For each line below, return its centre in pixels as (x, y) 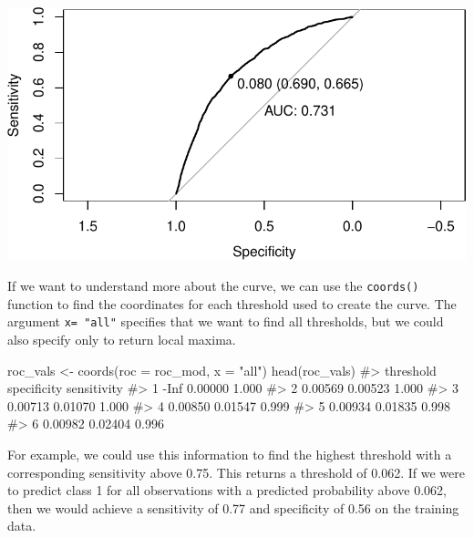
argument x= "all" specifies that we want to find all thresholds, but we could (226, 321)
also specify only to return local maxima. (122, 340)
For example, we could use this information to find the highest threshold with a (230, 455)
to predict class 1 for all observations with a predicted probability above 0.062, (227, 490)
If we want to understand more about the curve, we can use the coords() (213, 286)
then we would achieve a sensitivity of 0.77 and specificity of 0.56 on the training (233, 507)
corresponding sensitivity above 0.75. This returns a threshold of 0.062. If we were (236, 472)
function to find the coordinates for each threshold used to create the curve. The (232, 303)
